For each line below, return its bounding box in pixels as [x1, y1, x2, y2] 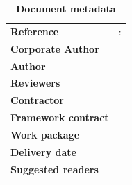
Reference [10, 24, 59, 38]
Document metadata [15, 1, 116, 15]
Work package [10, 127, 80, 141]
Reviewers [10, 76, 60, 90]
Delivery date [10, 144, 76, 159]
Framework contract [10, 110, 109, 125]
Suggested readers [10, 161, 99, 176]
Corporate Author [10, 41, 99, 55]
